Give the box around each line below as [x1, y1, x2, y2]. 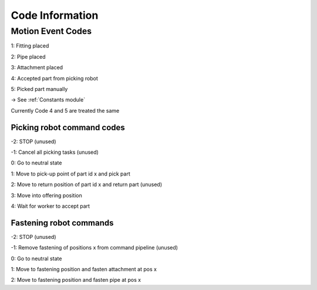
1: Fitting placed [11, 42, 49, 49]
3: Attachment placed [11, 64, 63, 71]
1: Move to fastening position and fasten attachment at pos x [11, 266, 157, 273]
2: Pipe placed [11, 53, 46, 60]
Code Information [11, 9, 99, 22]
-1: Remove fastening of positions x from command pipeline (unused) [11, 244, 178, 251]
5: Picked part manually [11, 85, 68, 92]
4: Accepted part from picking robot [11, 75, 98, 82]
